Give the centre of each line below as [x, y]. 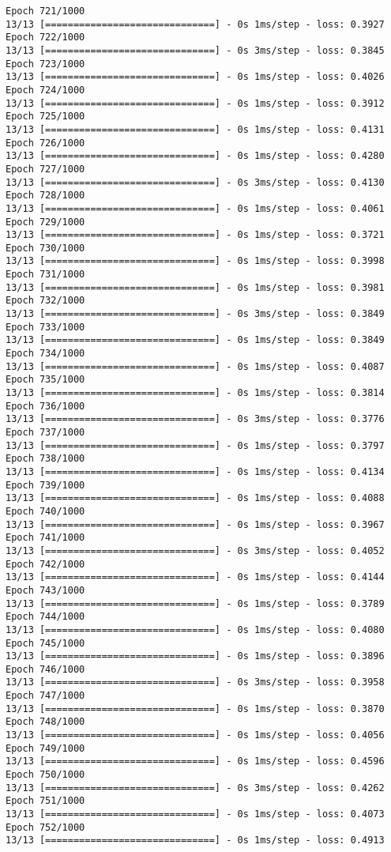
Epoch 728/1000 [45, 196]
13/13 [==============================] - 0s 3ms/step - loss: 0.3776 [195, 419]
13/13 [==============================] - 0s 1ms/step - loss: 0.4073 [195, 814]
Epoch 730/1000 [45, 248]
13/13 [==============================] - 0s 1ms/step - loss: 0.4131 [195, 129]
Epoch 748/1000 [45, 722]
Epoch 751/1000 [45, 801]
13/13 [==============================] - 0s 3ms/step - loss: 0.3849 [195, 314]
